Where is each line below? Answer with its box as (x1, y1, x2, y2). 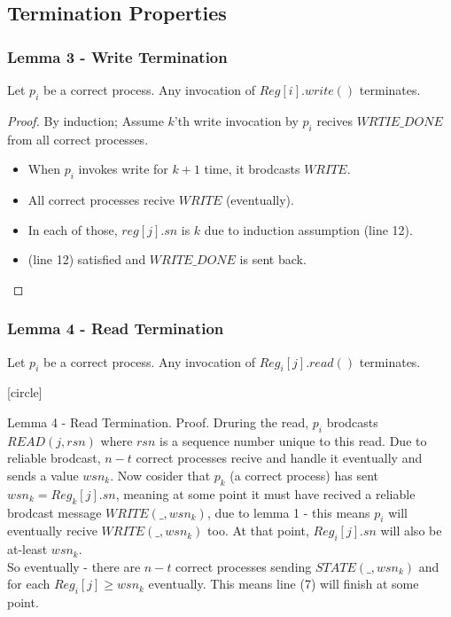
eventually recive (7, 521, 97, 540)
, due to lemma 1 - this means (206, 503, 370, 521)
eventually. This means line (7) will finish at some (148, 574, 419, 593)
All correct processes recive (27, 190, 175, 208)
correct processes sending (175, 557, 312, 575)
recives (316, 111, 353, 129)
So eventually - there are (7, 557, 141, 575)
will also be (380, 521, 442, 540)
